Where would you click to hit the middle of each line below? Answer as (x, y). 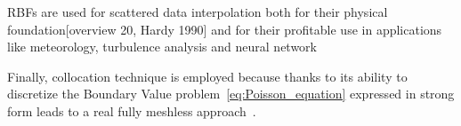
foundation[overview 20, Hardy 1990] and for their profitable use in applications (225, 29)
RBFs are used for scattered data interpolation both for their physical (198, 12)
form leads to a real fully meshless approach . (132, 110)
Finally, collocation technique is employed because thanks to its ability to (207, 76)
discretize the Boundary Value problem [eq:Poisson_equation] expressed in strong (231, 94)
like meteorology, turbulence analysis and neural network (162, 47)
